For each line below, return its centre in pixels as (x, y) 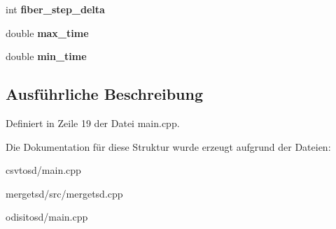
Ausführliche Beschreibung (104, 94)
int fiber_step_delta (55, 9)
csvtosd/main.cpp (43, 170)
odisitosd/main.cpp (47, 217)
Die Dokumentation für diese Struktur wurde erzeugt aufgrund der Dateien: (168, 146)
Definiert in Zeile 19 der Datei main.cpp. (93, 123)
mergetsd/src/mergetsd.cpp (64, 193)
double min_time (46, 56)
